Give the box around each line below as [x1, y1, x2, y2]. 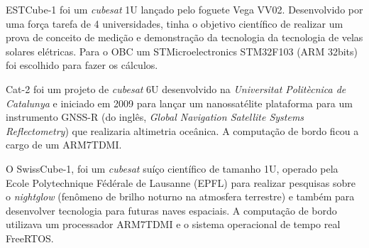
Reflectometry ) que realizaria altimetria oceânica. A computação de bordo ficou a [6, 123, 359, 138]
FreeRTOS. [6, 230, 54, 245]
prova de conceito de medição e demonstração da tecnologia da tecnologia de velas [6, 30, 363, 45]
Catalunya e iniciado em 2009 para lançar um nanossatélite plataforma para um [6, 95, 353, 110]
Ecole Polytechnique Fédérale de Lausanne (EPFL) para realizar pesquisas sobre [6, 175, 356, 190]
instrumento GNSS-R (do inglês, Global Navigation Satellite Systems [6, 109, 304, 124]
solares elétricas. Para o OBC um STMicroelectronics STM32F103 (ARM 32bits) [6, 43, 358, 58]
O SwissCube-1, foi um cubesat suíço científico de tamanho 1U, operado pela [6, 161, 338, 176]
